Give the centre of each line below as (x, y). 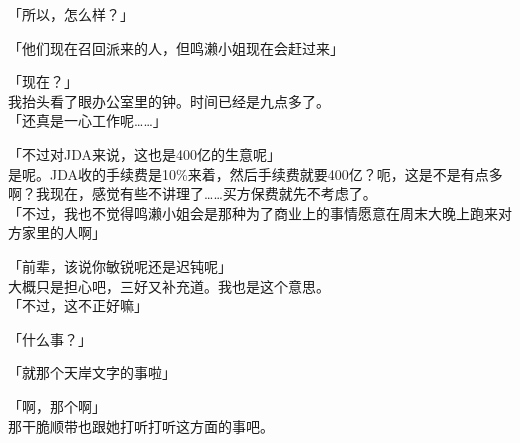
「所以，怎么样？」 (71, 14)
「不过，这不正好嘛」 (78, 305)
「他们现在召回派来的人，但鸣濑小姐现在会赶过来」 (176, 47)
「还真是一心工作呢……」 (87, 120)
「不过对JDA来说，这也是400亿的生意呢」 (144, 153)
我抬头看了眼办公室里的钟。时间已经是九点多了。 (169, 100)
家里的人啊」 (63, 232)
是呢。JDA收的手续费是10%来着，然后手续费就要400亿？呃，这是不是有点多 (255, 173)
